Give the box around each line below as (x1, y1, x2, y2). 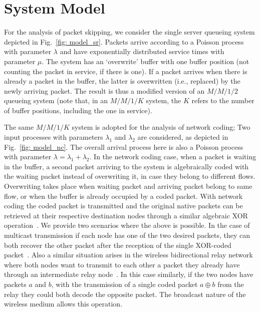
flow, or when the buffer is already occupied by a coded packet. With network (4, 190, 243, 201)
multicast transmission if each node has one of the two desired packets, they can (4, 230, 250, 240)
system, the (146, 95, 181, 106)
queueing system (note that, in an (4, 95, 108, 106)
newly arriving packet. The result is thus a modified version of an (4, 85, 205, 96)
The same (4, 122, 34, 132)
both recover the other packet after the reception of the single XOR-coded (4, 239, 231, 250)
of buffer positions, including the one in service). (4, 105, 152, 115)
